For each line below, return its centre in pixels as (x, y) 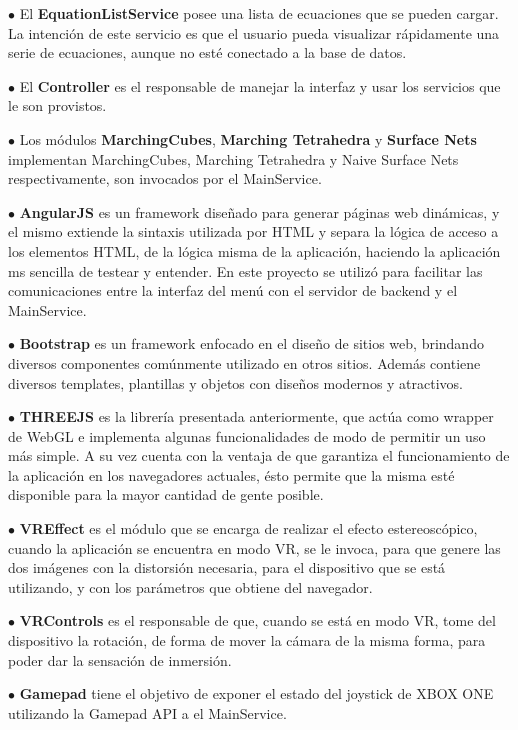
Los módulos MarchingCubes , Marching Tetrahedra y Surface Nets (248, 138)
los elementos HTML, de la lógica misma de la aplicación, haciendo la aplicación (254, 250)
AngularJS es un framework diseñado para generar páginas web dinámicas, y (259, 211)
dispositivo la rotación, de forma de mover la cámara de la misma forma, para (247, 640)
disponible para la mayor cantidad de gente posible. (166, 494)
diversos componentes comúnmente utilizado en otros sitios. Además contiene (244, 362)
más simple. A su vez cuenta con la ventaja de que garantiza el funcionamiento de (259, 455)
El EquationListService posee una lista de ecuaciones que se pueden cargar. (259, 13)
